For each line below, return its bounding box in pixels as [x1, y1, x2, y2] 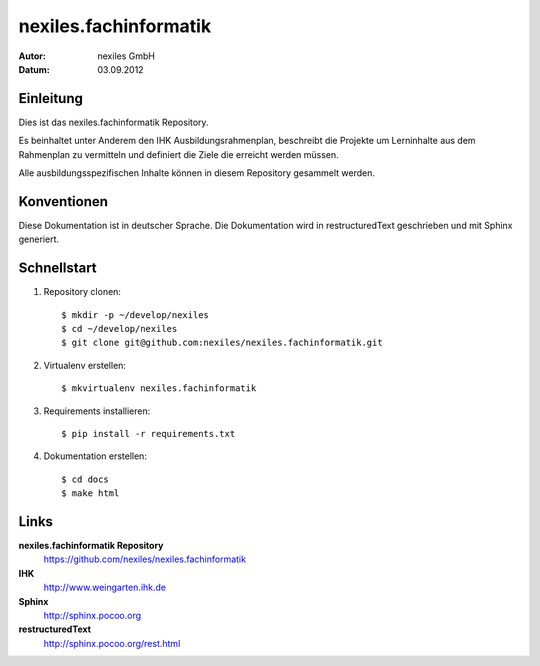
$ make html [61, 488, 120, 499]
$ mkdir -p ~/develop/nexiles [61, 309, 210, 320]
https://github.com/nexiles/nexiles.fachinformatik [43, 553, 247, 565]
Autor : [18, 50, 47, 62]
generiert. [18, 233, 60, 245]
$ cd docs [61, 473, 109, 485]
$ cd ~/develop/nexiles [61, 323, 178, 334]
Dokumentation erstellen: [43, 450, 147, 462]
